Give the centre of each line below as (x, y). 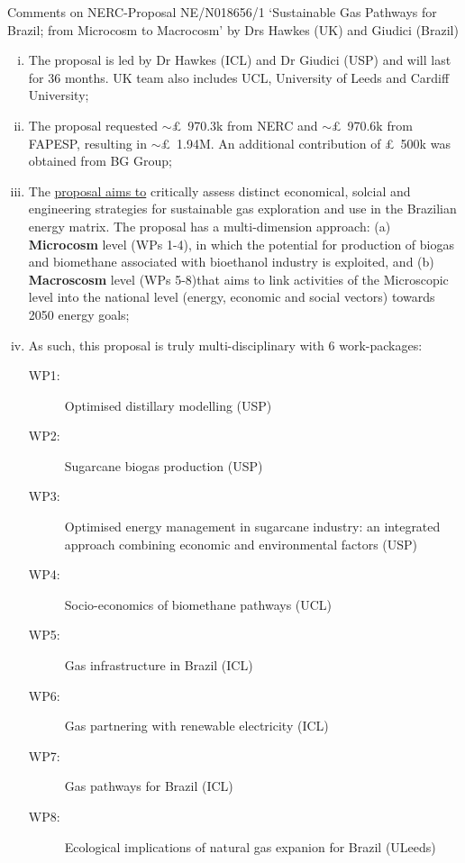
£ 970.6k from (372, 125)
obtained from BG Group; (100, 161)
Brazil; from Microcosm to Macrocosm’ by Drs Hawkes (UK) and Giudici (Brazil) (233, 29)
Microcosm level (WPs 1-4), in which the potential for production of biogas (241, 244)
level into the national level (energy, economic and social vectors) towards (232, 297)
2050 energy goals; (79, 314)
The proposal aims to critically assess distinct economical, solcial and (219, 191)
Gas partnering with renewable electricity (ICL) (196, 726)
